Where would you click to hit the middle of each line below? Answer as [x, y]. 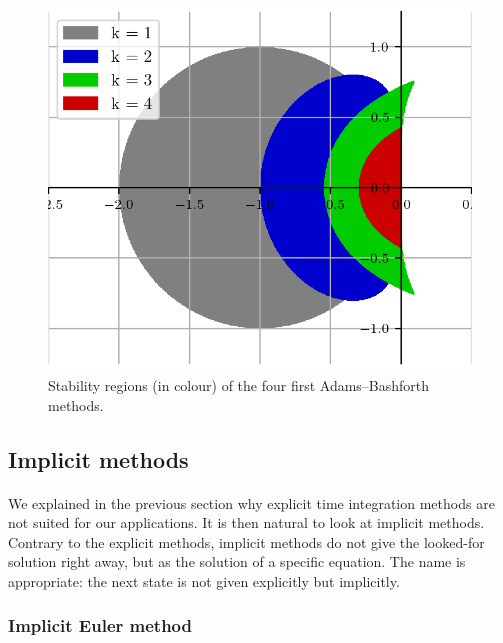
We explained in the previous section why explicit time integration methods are [251, 502]
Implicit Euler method [100, 625]
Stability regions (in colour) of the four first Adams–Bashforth [239, 385]
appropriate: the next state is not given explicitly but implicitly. [204, 580]
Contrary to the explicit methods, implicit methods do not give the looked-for [246, 541]
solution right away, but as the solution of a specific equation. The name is [237, 561]
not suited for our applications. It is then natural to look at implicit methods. [246, 522]
